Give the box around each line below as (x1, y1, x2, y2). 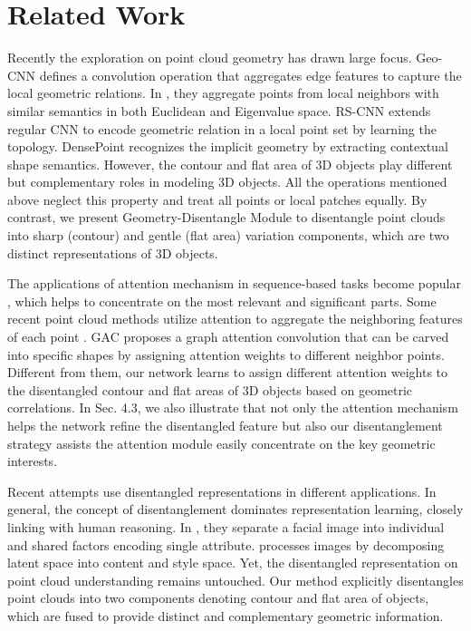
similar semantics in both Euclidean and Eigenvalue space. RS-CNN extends (7, 101, 431, 120)
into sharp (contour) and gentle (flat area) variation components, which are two (7, 226, 449, 245)
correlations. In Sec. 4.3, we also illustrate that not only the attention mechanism (7, 398, 458, 417)
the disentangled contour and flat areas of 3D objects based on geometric (7, 380, 413, 399)
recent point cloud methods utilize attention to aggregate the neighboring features (7, 309, 463, 328)
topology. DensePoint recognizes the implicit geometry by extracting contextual (7, 137, 448, 156)
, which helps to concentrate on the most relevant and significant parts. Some (7, 291, 437, 310)
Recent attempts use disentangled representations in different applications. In (7, 481, 437, 500)
